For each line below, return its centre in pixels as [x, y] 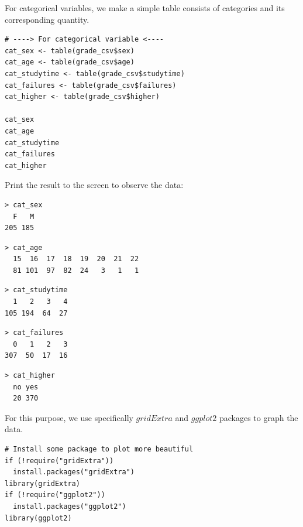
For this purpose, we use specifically [69, 417]
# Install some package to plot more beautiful [99, 449]
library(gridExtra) [42, 483]
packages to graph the [259, 417]
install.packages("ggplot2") [70, 506]
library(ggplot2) [38, 518]
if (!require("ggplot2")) [55, 495]
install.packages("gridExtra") [74, 472]
